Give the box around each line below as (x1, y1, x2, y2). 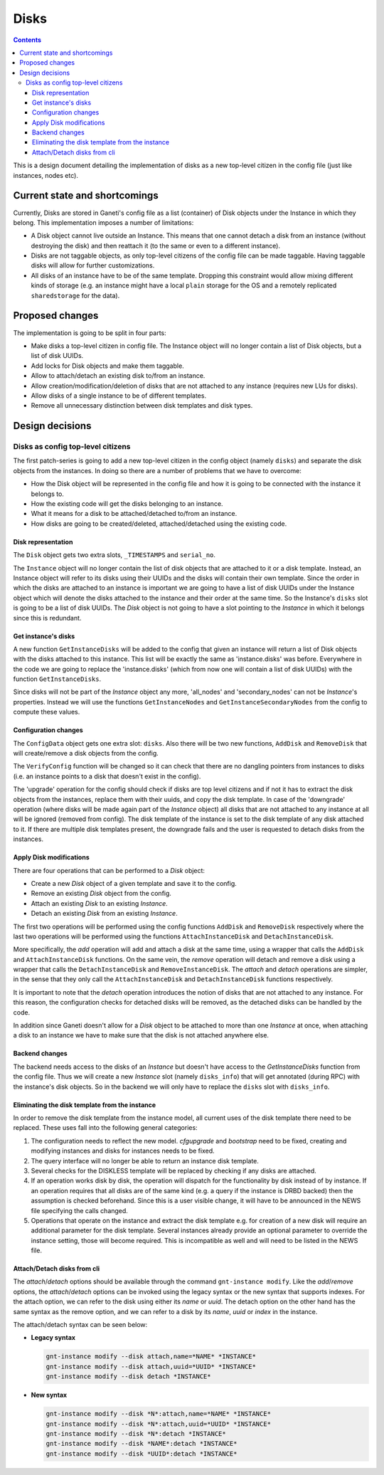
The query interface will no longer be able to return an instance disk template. (31, 1156, 260, 1165)
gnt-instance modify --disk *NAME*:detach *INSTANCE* (46, 1439, 238, 1448)
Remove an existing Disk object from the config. (31, 889, 172, 898)
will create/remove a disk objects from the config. (13, 749, 159, 758)
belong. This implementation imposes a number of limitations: (13, 218, 194, 227)
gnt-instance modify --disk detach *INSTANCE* (46, 1373, 211, 1380)
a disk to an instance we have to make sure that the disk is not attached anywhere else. (13, 1031, 270, 1040)
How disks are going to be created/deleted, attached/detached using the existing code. (31, 519, 287, 528)
